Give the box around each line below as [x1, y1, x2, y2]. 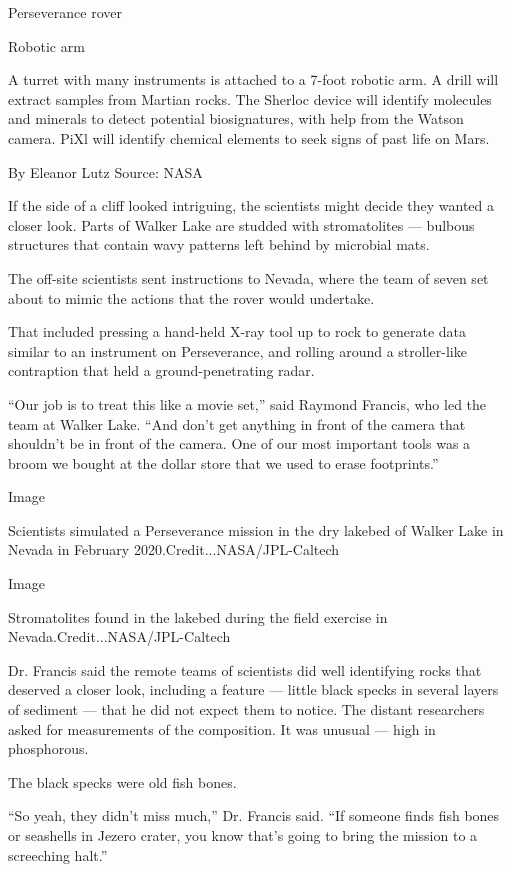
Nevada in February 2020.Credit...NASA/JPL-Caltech [8, 539, 340, 560]
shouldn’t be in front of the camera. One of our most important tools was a [8, 433, 471, 454]
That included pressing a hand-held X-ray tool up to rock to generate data [8, 321, 467, 342]
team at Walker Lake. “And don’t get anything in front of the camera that [8, 413, 466, 434]
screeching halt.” [8, 844, 108, 865]
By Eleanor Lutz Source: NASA [8, 161, 203, 182]
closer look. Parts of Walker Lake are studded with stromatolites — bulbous [8, 214, 475, 235]
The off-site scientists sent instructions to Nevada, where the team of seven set [8, 267, 489, 288]
